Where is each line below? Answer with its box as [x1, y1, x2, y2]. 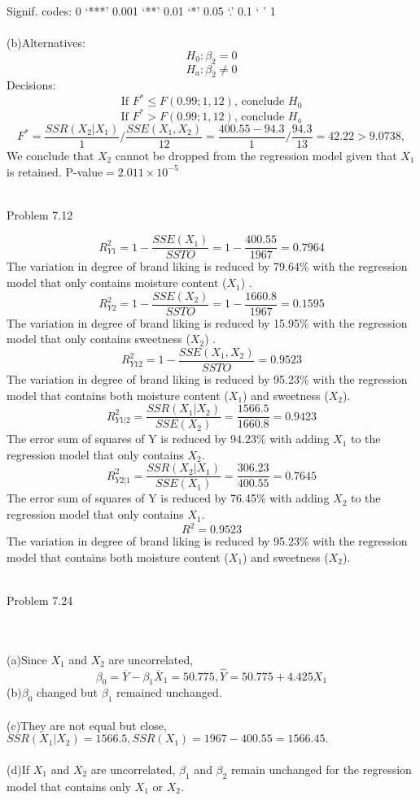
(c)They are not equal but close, [7, 716, 167, 733]
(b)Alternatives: [7, 34, 85, 51]
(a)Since [7, 650, 47, 667]
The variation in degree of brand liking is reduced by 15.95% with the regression [7, 314, 408, 331]
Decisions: [7, 76, 56, 93]
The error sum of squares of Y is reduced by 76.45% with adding [7, 489, 330, 507]
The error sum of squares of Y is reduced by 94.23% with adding [7, 430, 330, 447]
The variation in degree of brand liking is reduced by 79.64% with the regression [7, 258, 408, 275]
